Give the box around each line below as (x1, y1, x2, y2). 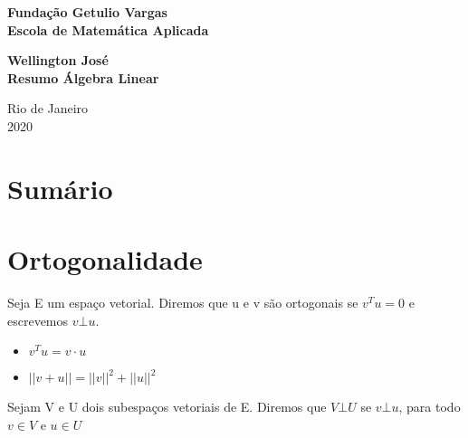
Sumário (7, 169, 113, 206)
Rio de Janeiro (7, 99, 89, 118)
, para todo (398, 397, 461, 416)
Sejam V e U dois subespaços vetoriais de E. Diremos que (7, 397, 327, 416)
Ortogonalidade (7, 241, 203, 278)
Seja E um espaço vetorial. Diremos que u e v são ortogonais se (7, 293, 358, 312)
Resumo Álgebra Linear (7, 68, 159, 87)
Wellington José (7, 51, 109, 70)
